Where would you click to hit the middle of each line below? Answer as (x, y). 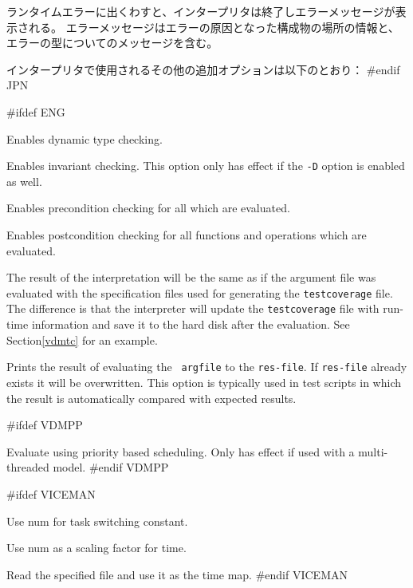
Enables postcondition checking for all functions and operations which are (187, 235)
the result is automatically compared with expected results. (151, 398)
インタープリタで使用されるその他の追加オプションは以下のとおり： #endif (203, 69)
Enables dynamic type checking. (85, 138)
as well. (24, 181)
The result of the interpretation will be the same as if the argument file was (191, 277)
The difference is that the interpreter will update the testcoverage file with (193, 308)
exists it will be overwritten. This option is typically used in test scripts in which (204, 382)
